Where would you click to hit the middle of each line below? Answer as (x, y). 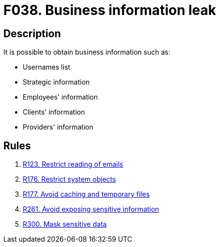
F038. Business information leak (110, 10)
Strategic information (56, 82)
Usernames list (47, 67)
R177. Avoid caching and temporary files (86, 194)
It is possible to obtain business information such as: (87, 52)
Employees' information (60, 97)
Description (32, 33)
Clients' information (54, 112)
